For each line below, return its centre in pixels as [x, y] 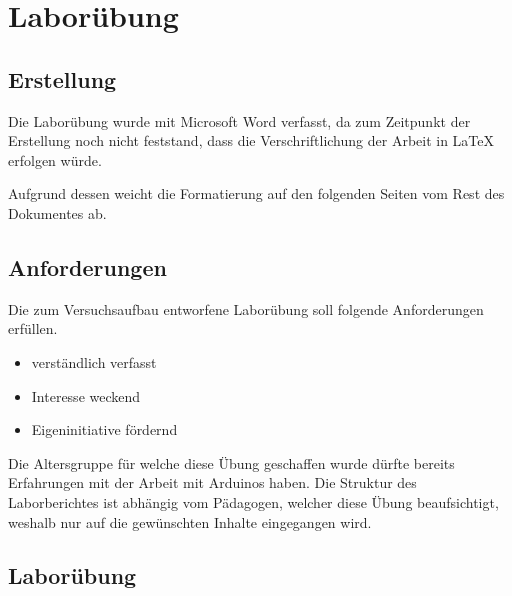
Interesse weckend [86, 395]
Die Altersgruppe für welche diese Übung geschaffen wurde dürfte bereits [231, 462]
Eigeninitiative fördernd [104, 429]
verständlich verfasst [94, 361]
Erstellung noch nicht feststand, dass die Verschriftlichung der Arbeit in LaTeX [251, 140]
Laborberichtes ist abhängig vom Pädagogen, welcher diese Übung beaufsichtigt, [253, 501]
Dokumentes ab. [57, 212]
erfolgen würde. [55, 159]
